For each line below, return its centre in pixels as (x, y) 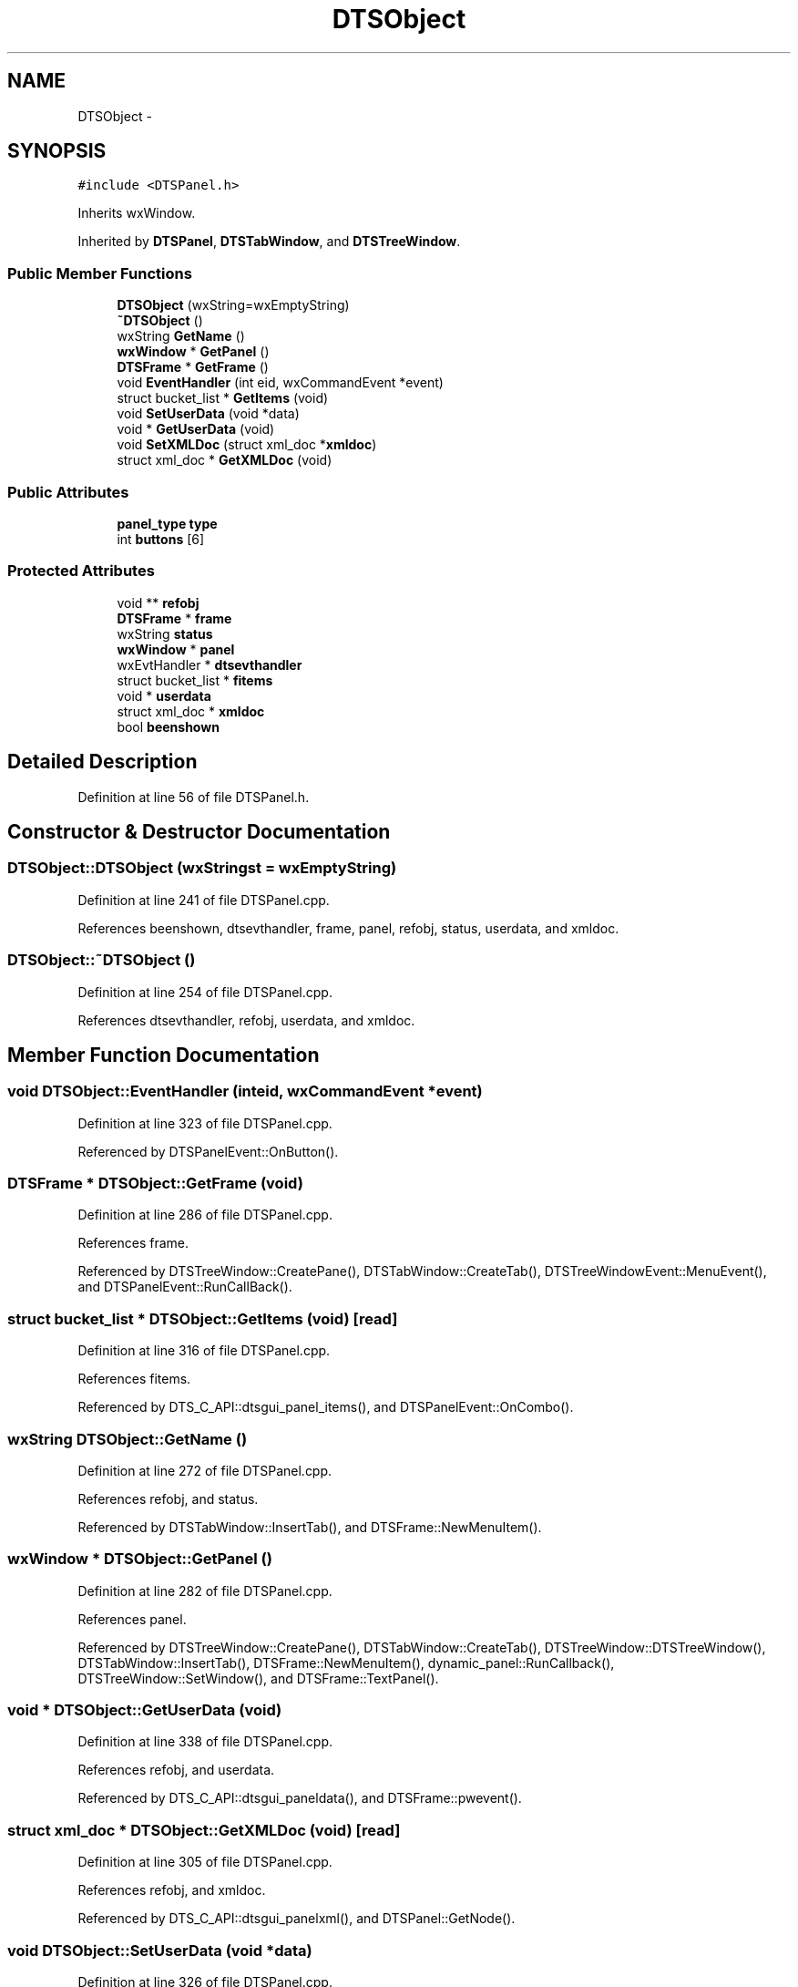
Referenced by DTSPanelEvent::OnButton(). (208, 1151)
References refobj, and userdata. (176, 1770)
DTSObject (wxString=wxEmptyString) (233, 305)
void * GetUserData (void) (196, 429)
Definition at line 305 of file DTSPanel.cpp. (205, 1862)
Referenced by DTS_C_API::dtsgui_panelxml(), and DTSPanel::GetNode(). (297, 1919)
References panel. (132, 1619)
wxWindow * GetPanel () (193, 352)
